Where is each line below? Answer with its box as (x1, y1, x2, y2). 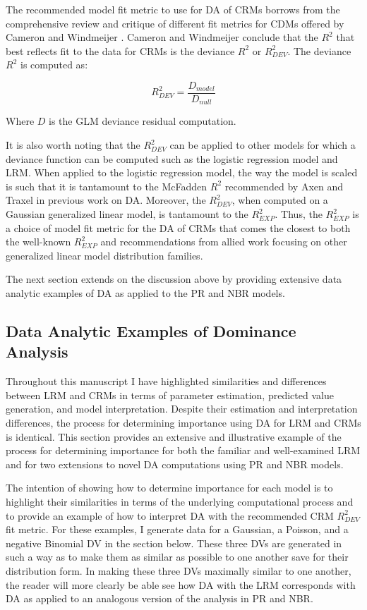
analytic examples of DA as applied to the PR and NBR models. (6, 286, 285, 300)
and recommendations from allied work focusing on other (100, 234, 347, 249)
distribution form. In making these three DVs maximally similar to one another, (6, 563, 351, 578)
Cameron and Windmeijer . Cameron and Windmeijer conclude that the (6, 30, 318, 44)
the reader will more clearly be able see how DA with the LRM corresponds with (6, 577, 356, 592)
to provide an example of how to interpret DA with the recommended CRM (6, 508, 334, 523)
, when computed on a (231, 193, 328, 207)
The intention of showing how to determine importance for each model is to (6, 480, 333, 495)
